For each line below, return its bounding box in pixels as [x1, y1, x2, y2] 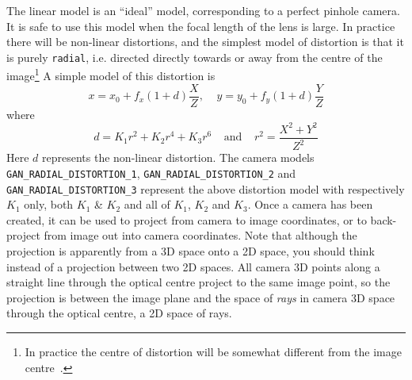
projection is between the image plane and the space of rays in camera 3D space [6, 289, 395, 305]
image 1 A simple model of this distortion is [6, 65, 216, 84]
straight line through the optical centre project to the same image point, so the [6, 274, 391, 290]
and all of [124, 196, 170, 213]
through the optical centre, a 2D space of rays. [6, 305, 232, 321]
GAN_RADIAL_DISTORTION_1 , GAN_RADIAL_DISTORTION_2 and [6, 164, 296, 181]
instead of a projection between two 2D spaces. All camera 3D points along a [6, 258, 380, 274]
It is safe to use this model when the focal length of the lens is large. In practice [6, 17, 395, 34]
